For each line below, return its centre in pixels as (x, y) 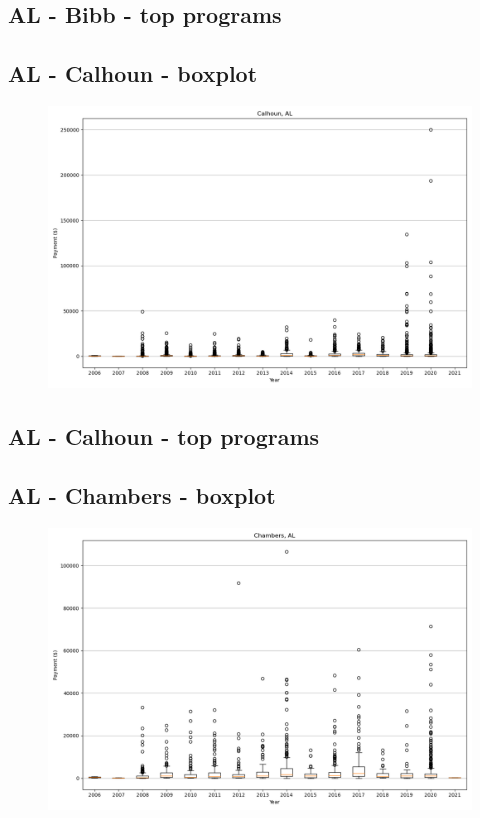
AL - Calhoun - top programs (164, 436)
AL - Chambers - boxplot (142, 495)
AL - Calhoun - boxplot (133, 73)
